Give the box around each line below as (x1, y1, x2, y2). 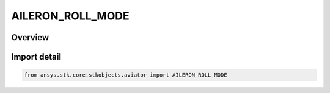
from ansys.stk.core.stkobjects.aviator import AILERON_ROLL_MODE (24, 72, 227, 78)
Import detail (11, 52, 61, 62)
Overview (11, 32, 50, 43)
